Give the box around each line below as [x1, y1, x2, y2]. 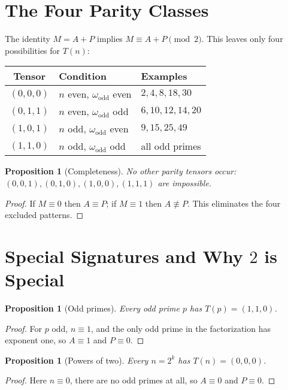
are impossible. [157, 176, 212, 189]
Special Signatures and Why [5, 243, 243, 268]
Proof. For [5, 322, 43, 334]
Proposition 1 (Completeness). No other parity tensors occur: [5, 165, 237, 177]
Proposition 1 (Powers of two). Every [5, 353, 148, 366]
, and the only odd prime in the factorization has [90, 322, 271, 334]
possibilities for [5, 44, 60, 56]
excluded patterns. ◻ [5, 208, 84, 221]
